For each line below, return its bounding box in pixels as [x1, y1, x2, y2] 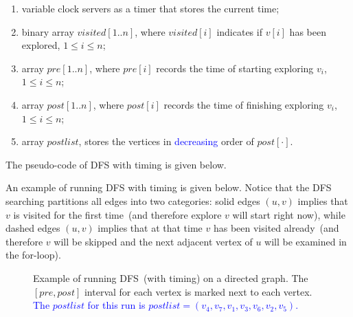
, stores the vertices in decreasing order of [78, 134, 254, 149]
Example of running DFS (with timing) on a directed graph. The [33, 270, 308, 285]
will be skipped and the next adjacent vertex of [54, 234, 253, 248]
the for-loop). [5, 248, 61, 262]
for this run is [87, 298, 146, 312]
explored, [21, 38, 60, 52]
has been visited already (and [213, 221, 339, 235]
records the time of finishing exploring [163, 97, 324, 111]
